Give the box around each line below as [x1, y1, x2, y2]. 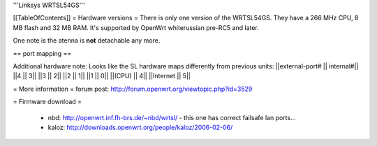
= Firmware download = [13, 98, 82, 106]
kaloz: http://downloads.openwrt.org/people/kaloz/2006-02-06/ [47, 123, 233, 131]
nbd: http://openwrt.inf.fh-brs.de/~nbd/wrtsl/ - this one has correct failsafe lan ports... [47, 113, 296, 122]
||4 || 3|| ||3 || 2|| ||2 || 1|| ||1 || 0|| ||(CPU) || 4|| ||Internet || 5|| [13, 72, 191, 80]
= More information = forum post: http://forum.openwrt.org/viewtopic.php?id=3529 [13, 85, 253, 93]
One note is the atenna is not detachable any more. [13, 36, 161, 45]
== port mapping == [13, 49, 72, 57]
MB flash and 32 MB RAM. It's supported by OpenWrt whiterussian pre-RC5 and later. [13, 23, 260, 31]
